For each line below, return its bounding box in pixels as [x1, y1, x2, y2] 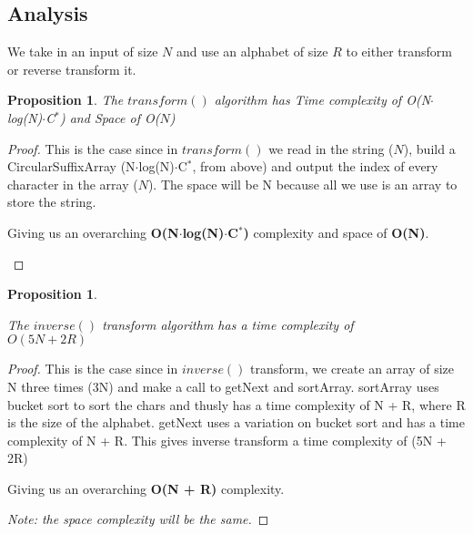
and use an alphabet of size [176, 42, 328, 61]
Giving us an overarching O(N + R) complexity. [7, 478, 285, 498]
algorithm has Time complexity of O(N [214, 90, 431, 109]
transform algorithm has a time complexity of [102, 314, 354, 334]
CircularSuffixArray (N [7, 157, 136, 176]
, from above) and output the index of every [192, 157, 438, 176]
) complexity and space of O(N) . [243, 222, 429, 241]
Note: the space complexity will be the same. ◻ [7, 509, 269, 529]
